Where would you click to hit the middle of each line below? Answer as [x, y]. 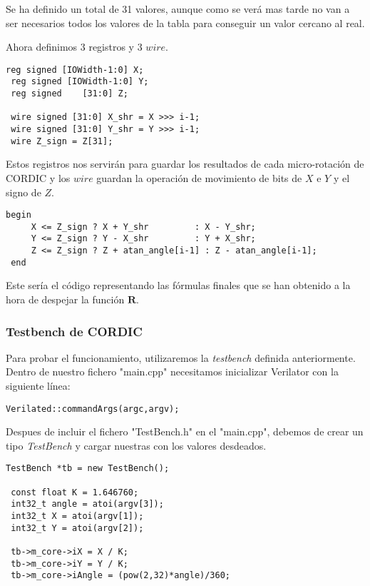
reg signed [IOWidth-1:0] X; [75, 70]
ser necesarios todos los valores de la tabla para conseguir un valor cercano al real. [185, 22]
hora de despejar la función [65, 299]
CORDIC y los [38, 177]
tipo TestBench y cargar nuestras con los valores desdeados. [136, 445]
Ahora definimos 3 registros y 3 [74, 47]
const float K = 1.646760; [75, 492]
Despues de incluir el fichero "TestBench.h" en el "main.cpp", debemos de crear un [185, 431]
